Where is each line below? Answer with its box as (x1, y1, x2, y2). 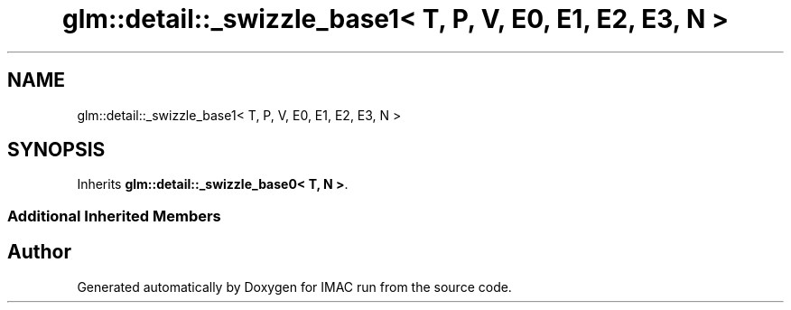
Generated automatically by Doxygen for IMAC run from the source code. (77, 278, 512, 295)
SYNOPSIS (7, 138, 106, 162)
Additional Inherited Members (7, 206, 221, 225)
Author (7, 240, 71, 264)
